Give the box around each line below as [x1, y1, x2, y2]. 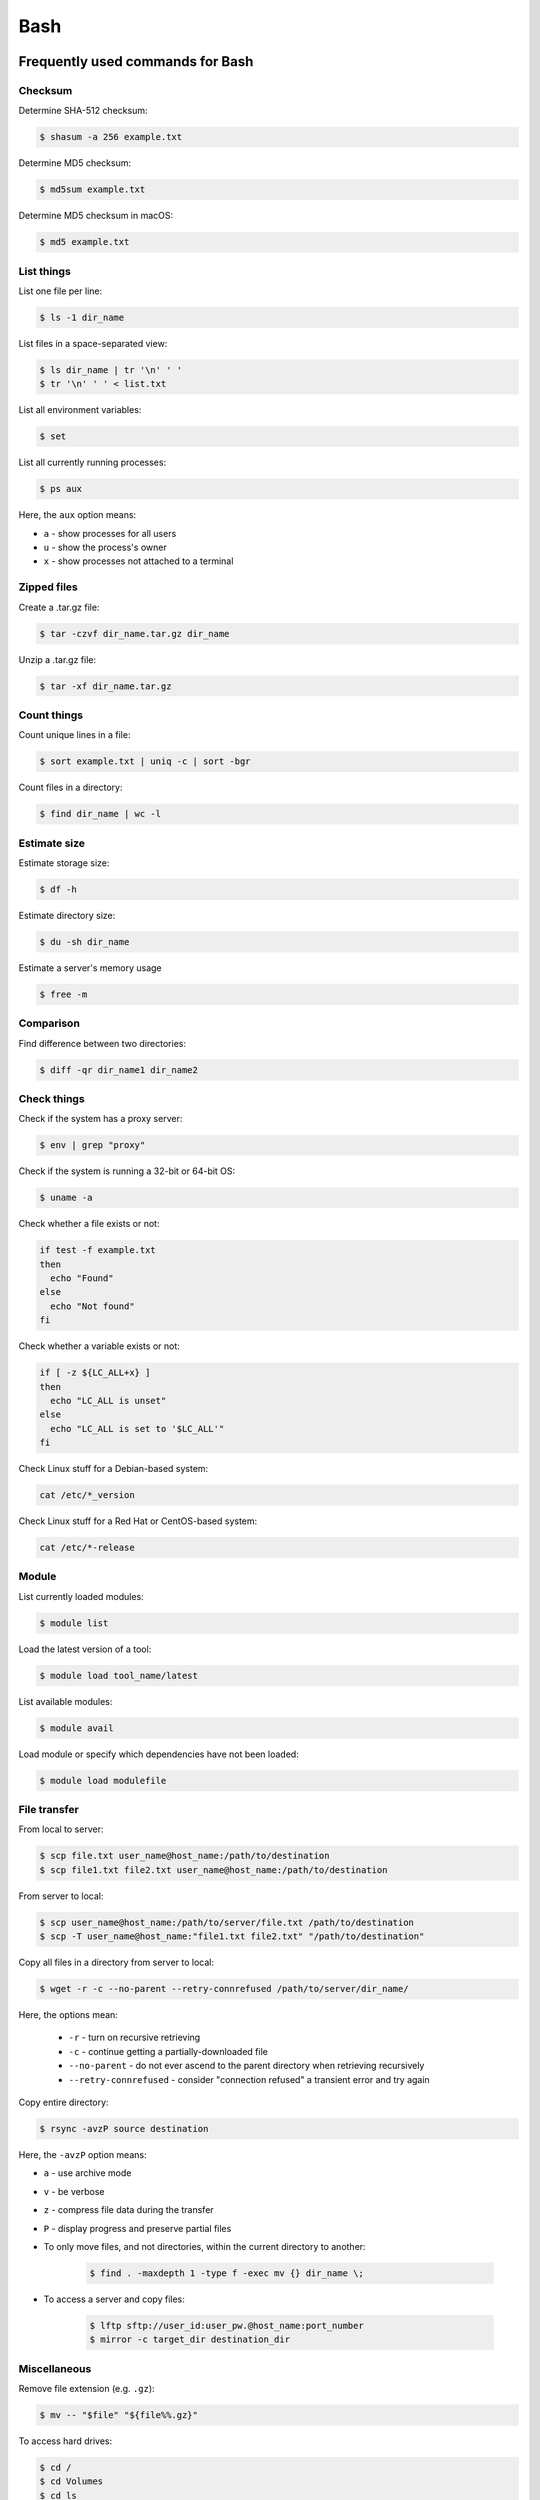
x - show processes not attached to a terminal [43, 555, 234, 567]
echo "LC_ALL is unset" [50, 1395, 167, 1406]
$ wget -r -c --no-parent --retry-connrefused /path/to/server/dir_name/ [39, 1983, 409, 1995]
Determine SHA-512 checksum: [18, 105, 148, 117]
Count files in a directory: [18, 781, 123, 794]
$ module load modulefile [39, 1775, 167, 1786]
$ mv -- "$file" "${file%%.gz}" [39, 2410, 199, 2421]
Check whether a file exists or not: [18, 1218, 160, 1230]
